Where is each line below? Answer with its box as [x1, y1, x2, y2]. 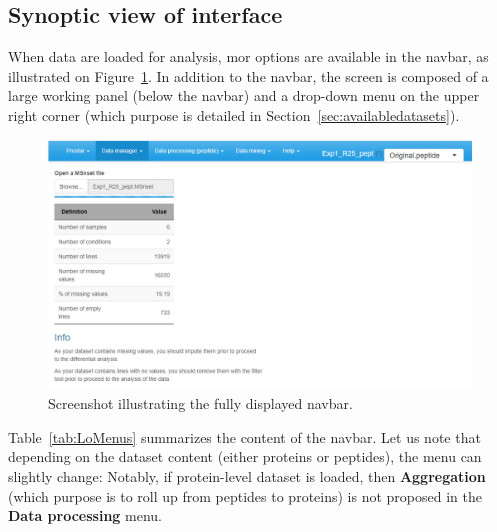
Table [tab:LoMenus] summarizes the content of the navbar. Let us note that [8, 426, 481, 447]
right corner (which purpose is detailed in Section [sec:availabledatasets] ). [8, 104, 460, 125]
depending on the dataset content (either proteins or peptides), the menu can [8, 446, 482, 467]
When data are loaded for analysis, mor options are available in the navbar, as [8, 46, 489, 67]
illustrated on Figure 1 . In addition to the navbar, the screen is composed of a [8, 65, 489, 86]
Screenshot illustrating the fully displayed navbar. [48, 393, 353, 414]
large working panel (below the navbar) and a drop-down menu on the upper [8, 85, 480, 106]
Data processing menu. [8, 505, 163, 526]
